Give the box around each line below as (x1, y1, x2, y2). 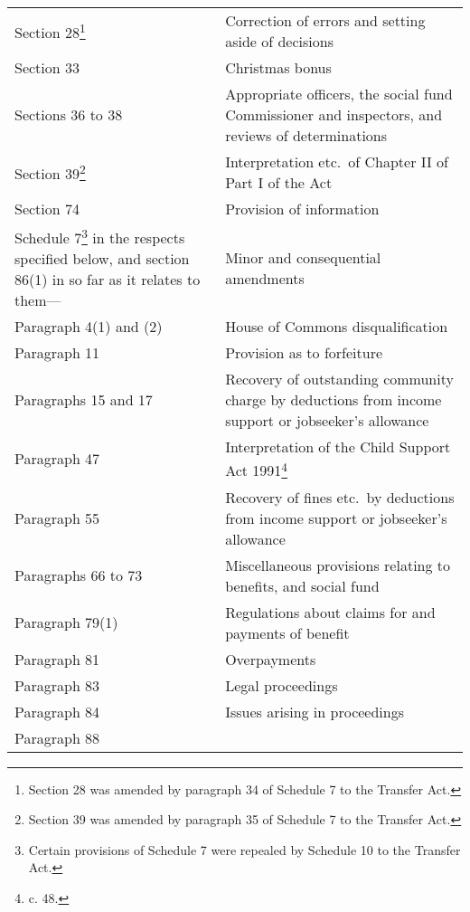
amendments (225, 267, 305, 289)
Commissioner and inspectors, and (225, 104, 443, 125)
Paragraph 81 (14, 648, 100, 670)
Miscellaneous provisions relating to (225, 554, 451, 575)
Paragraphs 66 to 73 (14, 565, 143, 586)
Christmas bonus (225, 57, 332, 78)
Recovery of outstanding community (225, 368, 454, 390)
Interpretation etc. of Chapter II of (225, 151, 448, 172)
